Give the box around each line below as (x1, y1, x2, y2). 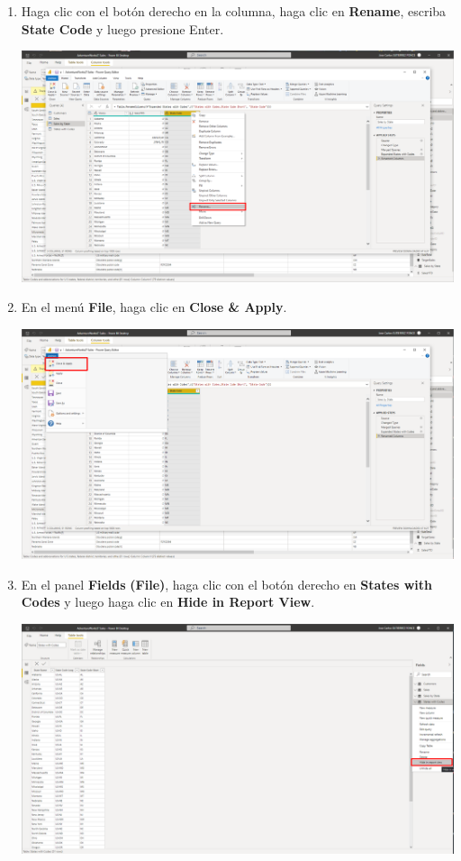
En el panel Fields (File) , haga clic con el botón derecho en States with (21, 574, 432, 593)
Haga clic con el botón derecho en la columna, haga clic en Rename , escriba (21, 2, 447, 20)
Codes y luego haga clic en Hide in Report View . (21, 592, 315, 611)
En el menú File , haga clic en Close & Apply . (21, 298, 287, 316)
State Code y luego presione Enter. (21, 19, 224, 38)
